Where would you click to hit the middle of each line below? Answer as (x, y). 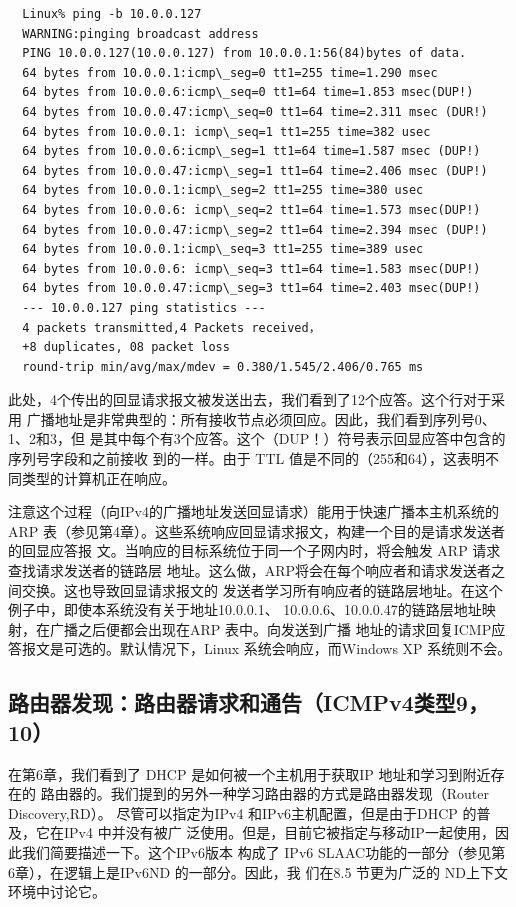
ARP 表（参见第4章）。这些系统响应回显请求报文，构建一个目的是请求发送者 (256, 530)
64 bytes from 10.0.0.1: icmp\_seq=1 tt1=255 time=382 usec (226, 131)
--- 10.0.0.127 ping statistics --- (144, 307)
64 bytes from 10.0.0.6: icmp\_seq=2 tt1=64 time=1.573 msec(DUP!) (251, 209)
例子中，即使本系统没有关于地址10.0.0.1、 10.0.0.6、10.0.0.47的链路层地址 (245, 609)
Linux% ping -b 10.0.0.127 (112, 14)
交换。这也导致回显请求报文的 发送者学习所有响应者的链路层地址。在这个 (262, 589)
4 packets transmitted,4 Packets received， (171, 327)
